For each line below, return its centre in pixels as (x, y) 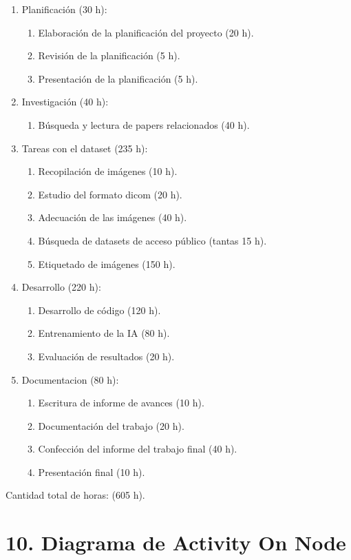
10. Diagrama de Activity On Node (176, 542)
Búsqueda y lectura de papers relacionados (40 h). (144, 124)
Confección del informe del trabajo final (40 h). (138, 449)
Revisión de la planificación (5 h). (109, 55)
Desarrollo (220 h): (61, 287)
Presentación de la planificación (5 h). (118, 78)
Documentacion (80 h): (70, 379)
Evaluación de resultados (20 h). (106, 356)
